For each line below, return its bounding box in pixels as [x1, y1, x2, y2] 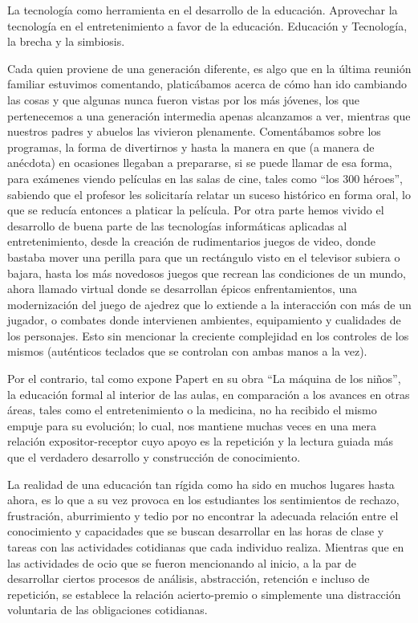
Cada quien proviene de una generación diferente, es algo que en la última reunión [7, 59, 412, 76]
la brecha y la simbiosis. [7, 33, 125, 50]
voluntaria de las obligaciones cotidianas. [7, 601, 208, 618]
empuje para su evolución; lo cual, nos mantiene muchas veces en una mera [7, 417, 376, 434]
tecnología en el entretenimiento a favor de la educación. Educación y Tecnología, [7, 17, 408, 34]
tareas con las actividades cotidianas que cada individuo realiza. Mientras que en [7, 539, 404, 555]
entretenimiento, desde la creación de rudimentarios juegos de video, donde [7, 233, 375, 250]
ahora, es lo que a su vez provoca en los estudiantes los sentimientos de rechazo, [7, 491, 400, 508]
